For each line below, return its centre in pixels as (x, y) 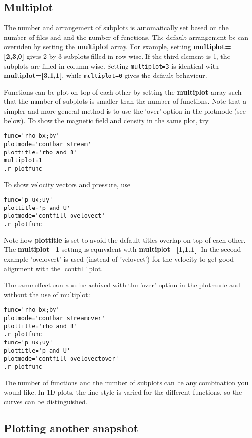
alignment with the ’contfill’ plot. (54, 268)
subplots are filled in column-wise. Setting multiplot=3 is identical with (111, 66)
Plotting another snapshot (71, 428)
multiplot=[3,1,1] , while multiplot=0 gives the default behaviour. (106, 75)
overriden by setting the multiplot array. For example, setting (98, 47)
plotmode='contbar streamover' (54, 318)
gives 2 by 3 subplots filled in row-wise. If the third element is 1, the (128, 56)
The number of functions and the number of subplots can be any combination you (126, 382)
